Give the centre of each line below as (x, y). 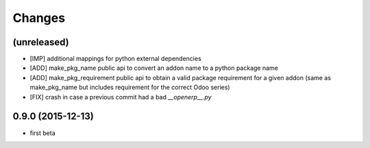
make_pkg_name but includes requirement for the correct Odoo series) (130, 87)
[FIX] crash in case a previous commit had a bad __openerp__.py (121, 97)
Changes (39, 18)
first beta (42, 133)
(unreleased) (41, 42)
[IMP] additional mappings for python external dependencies (115, 59)
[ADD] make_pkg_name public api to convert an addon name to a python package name (154, 68)
